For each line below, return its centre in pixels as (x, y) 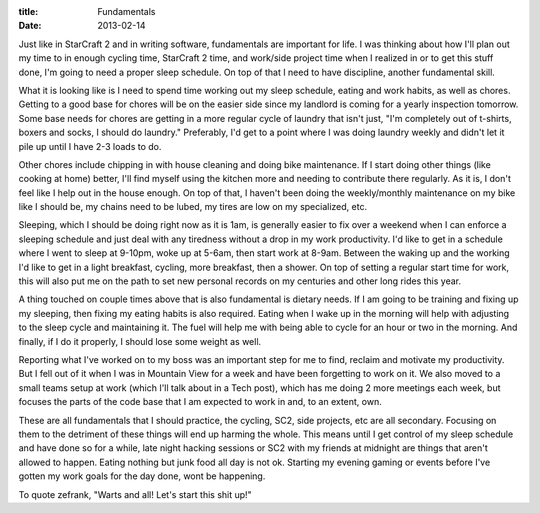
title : (28, 11)
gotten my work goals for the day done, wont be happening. (142, 476)
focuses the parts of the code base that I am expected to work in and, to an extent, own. (200, 402)
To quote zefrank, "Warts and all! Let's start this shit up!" (135, 494)
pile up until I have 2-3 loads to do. (90, 146)
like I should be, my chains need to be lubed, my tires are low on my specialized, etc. (193, 207)
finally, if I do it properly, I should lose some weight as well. (140, 341)
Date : (30, 26)
